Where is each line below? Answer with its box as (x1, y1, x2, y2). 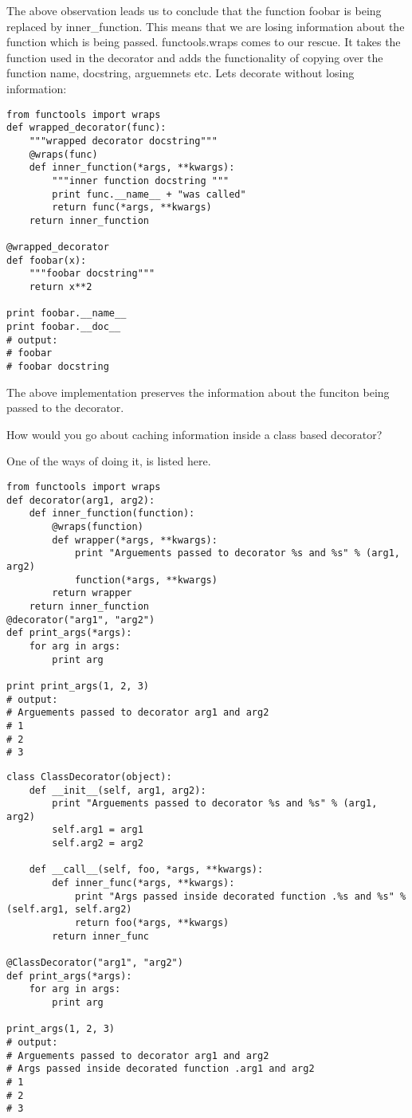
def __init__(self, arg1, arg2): (29, 784, 206, 796)
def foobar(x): (6, 254, 87, 266)
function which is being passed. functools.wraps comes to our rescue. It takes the (6, 33, 401, 50)
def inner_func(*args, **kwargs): (52, 877, 235, 889)
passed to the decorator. (6, 399, 124, 416)
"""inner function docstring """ (52, 175, 230, 186)
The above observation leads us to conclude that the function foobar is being (6, 2, 382, 18)
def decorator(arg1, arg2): (6, 494, 155, 506)
